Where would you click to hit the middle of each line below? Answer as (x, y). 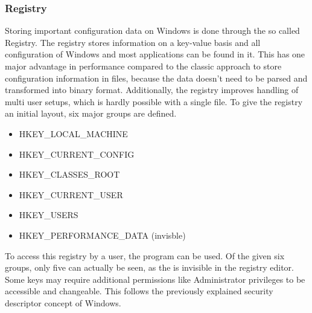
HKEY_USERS (49, 215)
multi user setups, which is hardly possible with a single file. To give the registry (154, 101)
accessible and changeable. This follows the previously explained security (139, 291)
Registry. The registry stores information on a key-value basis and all (133, 42)
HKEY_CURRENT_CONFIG (77, 154)
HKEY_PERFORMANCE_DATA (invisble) (102, 235)
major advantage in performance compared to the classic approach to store (143, 66)
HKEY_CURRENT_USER (71, 194)
